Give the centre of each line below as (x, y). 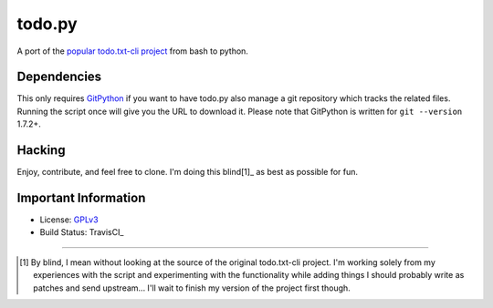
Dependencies (59, 77)
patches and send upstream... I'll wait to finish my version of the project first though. (192, 288)
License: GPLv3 (69, 220)
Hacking (41, 150)
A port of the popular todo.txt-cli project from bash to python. (132, 51)
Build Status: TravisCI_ (82, 232)
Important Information (81, 197)
